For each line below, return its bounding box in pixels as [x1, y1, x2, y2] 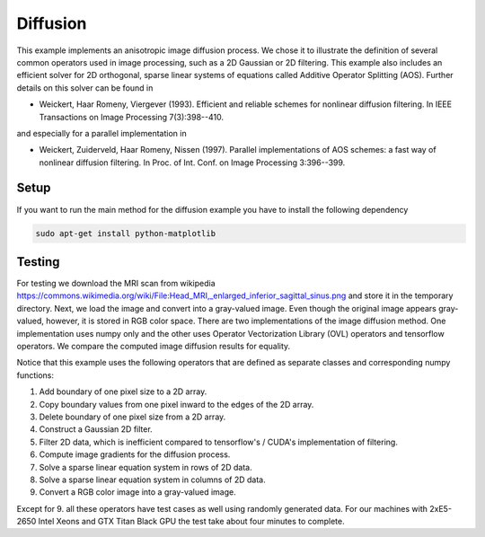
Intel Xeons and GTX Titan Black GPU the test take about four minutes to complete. [38, 516, 345, 527]
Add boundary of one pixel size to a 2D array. [39, 386, 207, 397]
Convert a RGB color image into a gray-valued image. [39, 487, 237, 497]
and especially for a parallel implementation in [16, 128, 188, 138]
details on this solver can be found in [16, 82, 154, 93]
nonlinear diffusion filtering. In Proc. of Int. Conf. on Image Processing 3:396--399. [39, 157, 346, 168]
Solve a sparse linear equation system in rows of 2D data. [39, 462, 253, 472]
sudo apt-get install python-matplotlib [35, 228, 216, 238]
